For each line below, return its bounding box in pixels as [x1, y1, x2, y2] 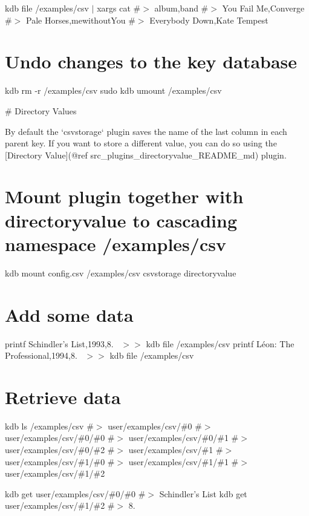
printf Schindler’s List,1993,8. [5, 337, 114, 350]
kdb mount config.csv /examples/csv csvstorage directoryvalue [5, 266, 236, 279]
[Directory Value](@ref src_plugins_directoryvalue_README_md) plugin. [5, 148, 287, 161]
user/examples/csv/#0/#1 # [128, 431, 239, 444]
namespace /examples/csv [5, 231, 226, 256]
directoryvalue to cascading [5, 207, 237, 232]
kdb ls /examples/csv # [5, 419, 94, 432]
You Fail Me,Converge [222, 2, 305, 14]
